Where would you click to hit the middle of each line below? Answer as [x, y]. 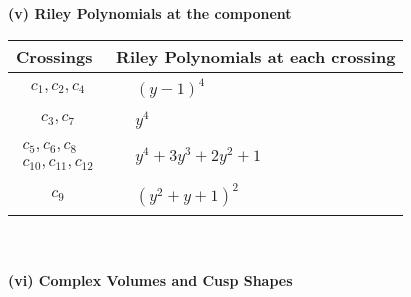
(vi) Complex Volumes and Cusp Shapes [150, 279]
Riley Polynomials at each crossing [256, 56]
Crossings [54, 56]
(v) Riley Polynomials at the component [150, 13]
